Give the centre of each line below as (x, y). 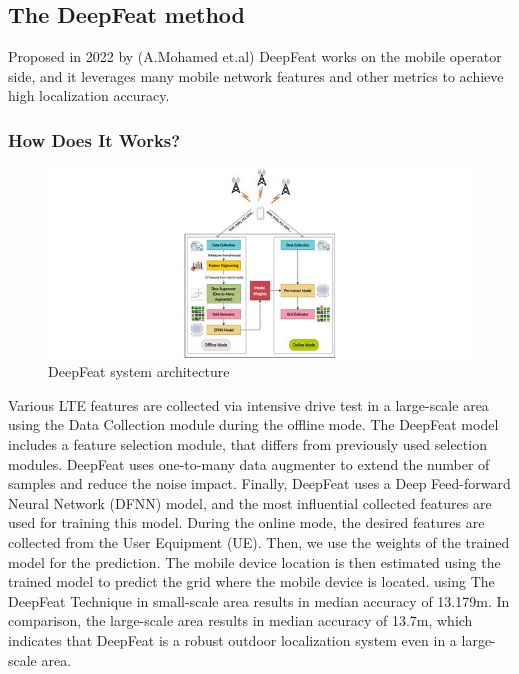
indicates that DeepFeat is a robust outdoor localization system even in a (232, 640)
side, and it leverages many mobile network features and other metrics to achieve (256, 75)
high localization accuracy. (89, 95)
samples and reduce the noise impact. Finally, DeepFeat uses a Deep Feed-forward (259, 483)
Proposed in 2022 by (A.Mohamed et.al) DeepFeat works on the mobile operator (255, 56)
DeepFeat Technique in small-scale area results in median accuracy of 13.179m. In (259, 600)
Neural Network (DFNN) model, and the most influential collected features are (250, 502)
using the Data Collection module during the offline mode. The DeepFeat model (253, 424)
